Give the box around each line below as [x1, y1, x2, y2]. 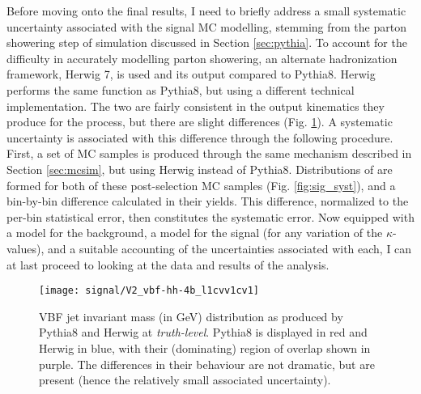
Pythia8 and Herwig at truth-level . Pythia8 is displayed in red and [39, 324, 368, 341]
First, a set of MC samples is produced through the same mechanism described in [6, 145, 412, 162]
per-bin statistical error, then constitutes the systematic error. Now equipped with [6, 208, 415, 225]
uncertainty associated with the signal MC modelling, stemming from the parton [6, 18, 406, 35]
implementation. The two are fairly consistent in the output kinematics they [6, 97, 385, 114]
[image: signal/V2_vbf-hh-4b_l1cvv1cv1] [39, 285, 260, 297]
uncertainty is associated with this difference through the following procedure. [6, 129, 393, 146]
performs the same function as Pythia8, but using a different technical [6, 81, 355, 98]
